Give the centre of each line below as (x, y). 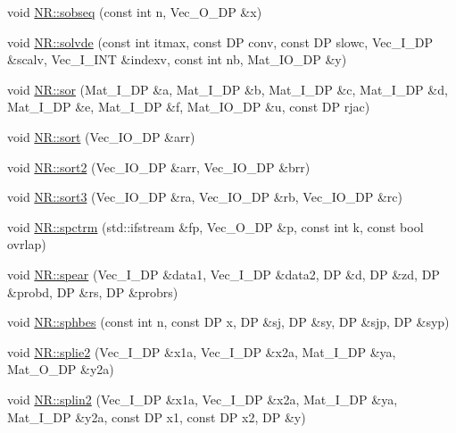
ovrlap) (27, 244)
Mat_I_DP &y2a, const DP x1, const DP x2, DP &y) (157, 416)
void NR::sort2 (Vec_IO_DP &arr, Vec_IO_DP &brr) (159, 167)
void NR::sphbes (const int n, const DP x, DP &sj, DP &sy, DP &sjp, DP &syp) (228, 322)
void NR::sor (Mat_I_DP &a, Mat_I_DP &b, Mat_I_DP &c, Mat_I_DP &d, (228, 89)
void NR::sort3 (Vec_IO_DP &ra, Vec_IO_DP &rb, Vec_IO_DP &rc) (205, 197)
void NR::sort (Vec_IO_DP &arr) (101, 136)
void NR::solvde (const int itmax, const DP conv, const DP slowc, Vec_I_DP (220, 42)
